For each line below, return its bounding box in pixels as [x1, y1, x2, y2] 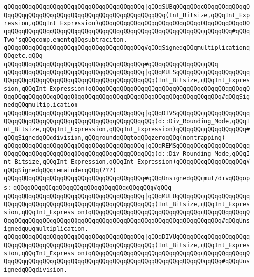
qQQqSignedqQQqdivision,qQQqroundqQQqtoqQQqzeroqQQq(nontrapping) [4, 134, 226, 141]
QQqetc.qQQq [4, 52, 43, 59]
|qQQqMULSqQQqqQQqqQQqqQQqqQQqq [144, 69, 250, 76]
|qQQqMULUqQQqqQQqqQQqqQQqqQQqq [144, 193, 250, 200]
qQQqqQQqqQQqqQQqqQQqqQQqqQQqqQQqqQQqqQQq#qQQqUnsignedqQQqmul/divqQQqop [4, 175, 250, 182]
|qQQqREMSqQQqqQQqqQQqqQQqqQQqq [144, 142, 250, 150]
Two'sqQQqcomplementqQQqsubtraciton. [4, 36, 127, 43]
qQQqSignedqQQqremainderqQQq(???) [4, 167, 117, 174]
